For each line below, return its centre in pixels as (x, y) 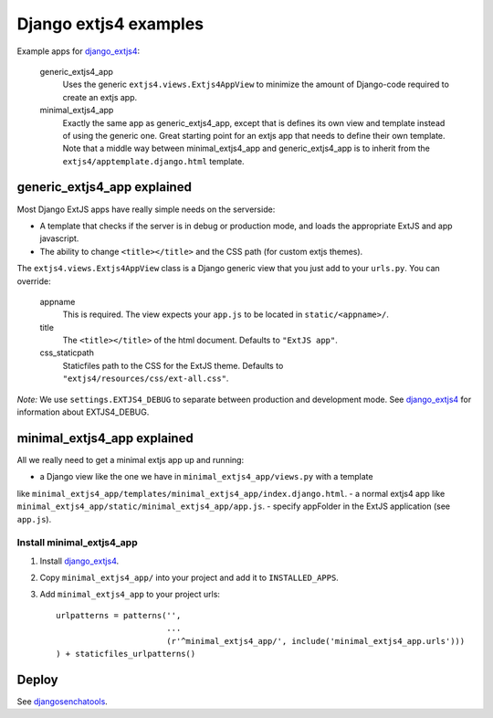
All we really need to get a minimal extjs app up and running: (131, 459)
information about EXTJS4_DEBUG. (83, 412)
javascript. (59, 238)
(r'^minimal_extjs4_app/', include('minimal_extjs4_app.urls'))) (315, 641)
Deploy (37, 679)
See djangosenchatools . (63, 701)
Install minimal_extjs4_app (77, 543)
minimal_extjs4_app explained (105, 438)
